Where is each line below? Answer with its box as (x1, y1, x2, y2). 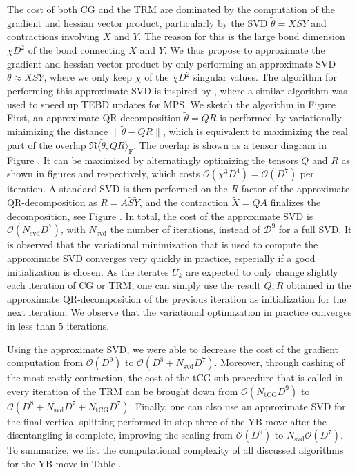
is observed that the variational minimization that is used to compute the (7, 237, 318, 252)
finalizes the (270, 195, 321, 210)
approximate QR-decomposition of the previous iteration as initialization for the (7, 291, 347, 305)
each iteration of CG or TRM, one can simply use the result (7, 278, 261, 292)
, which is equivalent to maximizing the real (162, 124, 348, 139)
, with (61, 222, 86, 236)
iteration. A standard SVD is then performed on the (7, 181, 228, 196)
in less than (7, 318, 56, 332)
